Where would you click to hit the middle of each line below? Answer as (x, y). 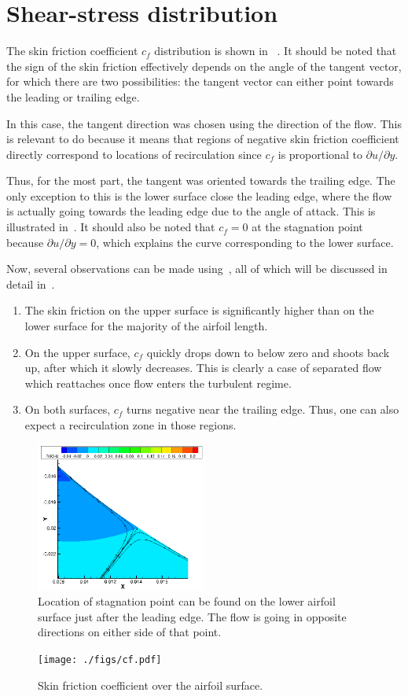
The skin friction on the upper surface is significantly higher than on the (199, 310)
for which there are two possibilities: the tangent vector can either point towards (200, 81)
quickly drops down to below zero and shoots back (268, 352)
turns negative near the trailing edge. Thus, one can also (263, 409)
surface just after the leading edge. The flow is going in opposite (192, 616)
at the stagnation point (307, 227)
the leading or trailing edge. (73, 96)
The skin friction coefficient (72, 51)
